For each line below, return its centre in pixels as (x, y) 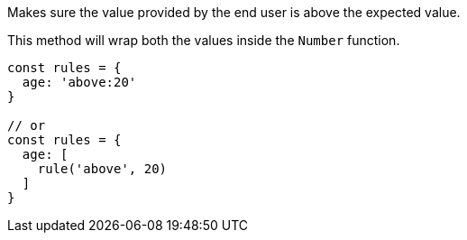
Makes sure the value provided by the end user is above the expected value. (234, 12)
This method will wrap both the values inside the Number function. (204, 40)
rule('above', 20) (102, 169)
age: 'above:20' (79, 82)
